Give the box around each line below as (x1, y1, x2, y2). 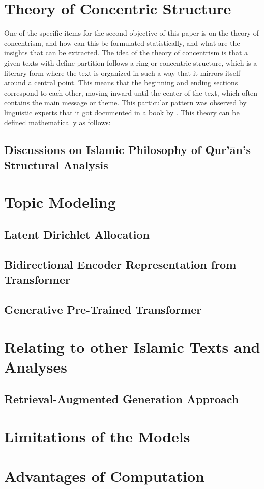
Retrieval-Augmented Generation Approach (4, 391, 239, 407)
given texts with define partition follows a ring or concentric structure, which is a (4, 57, 257, 68)
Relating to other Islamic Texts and (4, 336, 260, 357)
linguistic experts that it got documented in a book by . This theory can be (4, 107, 240, 117)
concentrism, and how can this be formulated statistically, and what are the (4, 37, 240, 48)
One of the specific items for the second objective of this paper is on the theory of (4, 27, 259, 38)
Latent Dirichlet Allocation (4, 227, 150, 242)
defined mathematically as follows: (4, 117, 111, 128)
